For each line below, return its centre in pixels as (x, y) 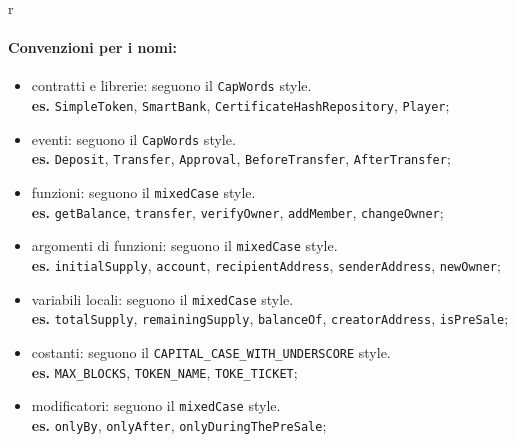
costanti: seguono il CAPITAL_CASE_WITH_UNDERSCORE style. (211, 351)
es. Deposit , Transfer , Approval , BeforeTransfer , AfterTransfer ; (241, 158)
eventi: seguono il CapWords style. (133, 138)
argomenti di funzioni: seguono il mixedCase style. (184, 245)
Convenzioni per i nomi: (92, 47)
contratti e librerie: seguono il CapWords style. (171, 85)
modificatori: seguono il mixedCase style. (156, 405)
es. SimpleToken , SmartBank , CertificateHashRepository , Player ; (240, 105)
